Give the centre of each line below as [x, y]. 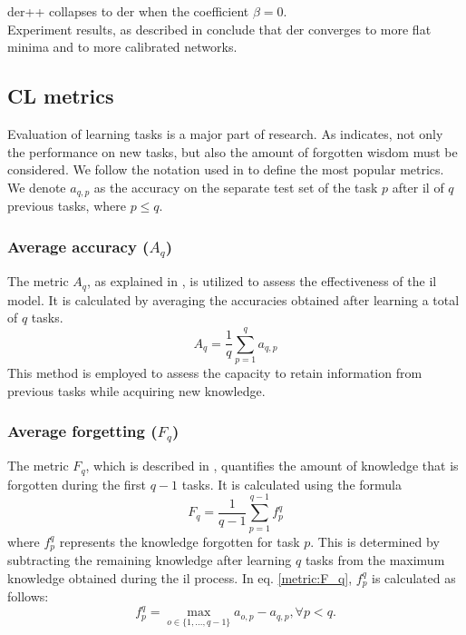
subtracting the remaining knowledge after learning [150, 560]
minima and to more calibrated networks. [122, 47]
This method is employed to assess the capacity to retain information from [215, 372]
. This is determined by [375, 541]
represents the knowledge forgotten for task [180, 541]
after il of [418, 187]
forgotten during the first [77, 484]
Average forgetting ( [83, 431]
